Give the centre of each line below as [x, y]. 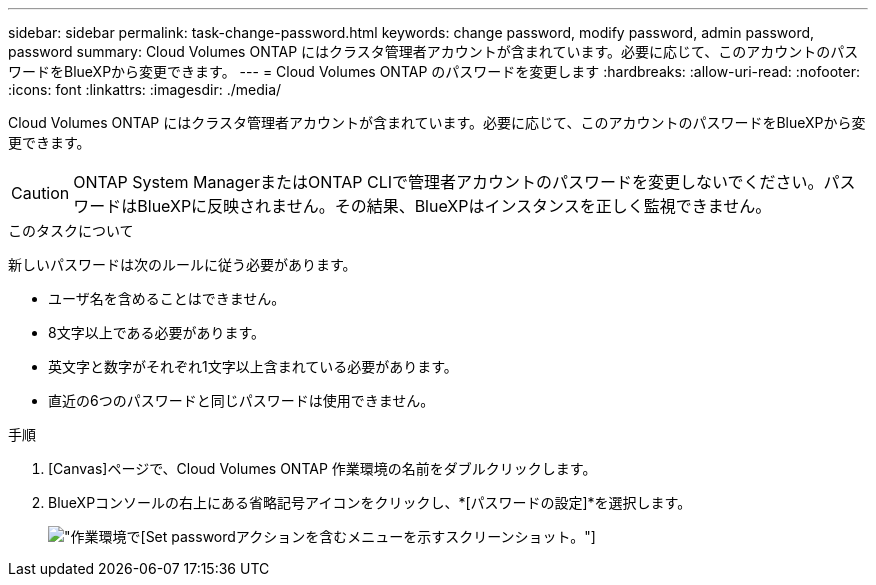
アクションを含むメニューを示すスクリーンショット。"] [415, 536]
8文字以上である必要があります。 [157, 332]
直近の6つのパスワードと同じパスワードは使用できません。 [241, 400]
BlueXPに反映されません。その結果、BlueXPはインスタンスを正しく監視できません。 [454, 206]
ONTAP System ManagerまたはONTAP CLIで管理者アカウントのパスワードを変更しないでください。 [448, 182]
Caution [40, 193]
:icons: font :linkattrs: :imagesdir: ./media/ [145, 89]
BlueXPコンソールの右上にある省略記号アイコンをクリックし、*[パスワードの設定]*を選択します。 [370, 502]
